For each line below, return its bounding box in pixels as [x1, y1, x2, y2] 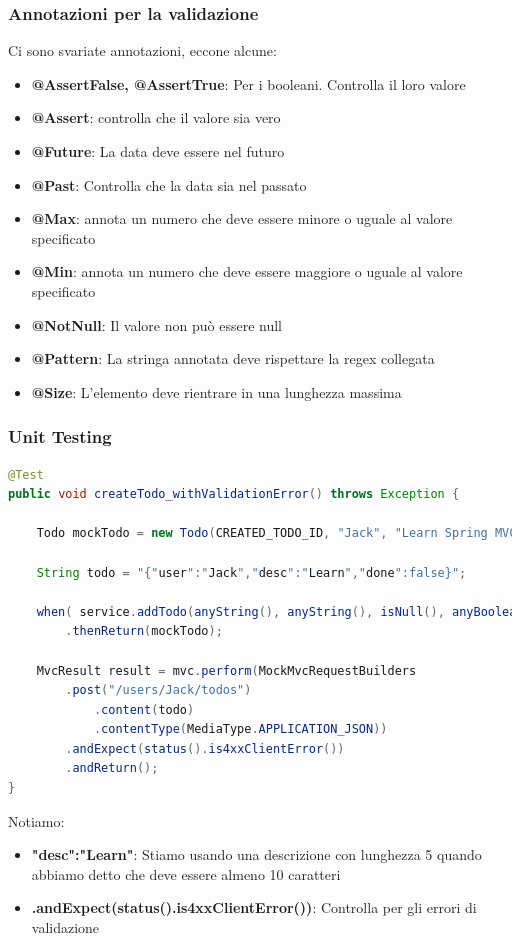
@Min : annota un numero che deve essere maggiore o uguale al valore [31, 261, 463, 282]
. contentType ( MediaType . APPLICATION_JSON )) [93, 722, 388, 737]
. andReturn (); [65, 761, 159, 776]
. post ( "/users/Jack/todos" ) [65, 683, 252, 698]
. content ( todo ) [93, 702, 195, 717]
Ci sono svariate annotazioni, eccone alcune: [8, 40, 277, 61]
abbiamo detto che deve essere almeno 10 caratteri [31, 863, 341, 884]
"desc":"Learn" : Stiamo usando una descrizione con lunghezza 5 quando [31, 844, 482, 865]
